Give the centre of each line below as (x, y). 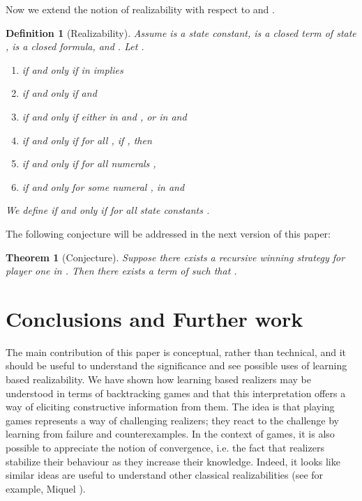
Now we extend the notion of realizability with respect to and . (140, 9)
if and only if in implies (73, 69)
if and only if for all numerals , (89, 163)
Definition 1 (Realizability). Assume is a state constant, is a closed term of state (181, 32)
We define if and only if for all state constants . (108, 210)
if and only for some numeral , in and (103, 186)
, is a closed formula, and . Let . (75, 46)
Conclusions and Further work (154, 318)
